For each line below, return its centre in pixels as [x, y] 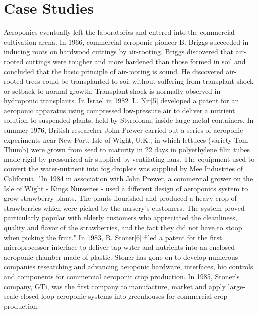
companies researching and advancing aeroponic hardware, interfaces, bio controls [129, 266]
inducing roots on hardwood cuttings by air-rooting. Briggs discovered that [119, 52]
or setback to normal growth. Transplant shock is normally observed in [112, 90]
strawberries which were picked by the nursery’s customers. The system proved [124, 208]
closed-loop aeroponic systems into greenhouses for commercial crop [124, 296]
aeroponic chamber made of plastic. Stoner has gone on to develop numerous [121, 256]
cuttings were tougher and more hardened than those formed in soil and [135, 61]
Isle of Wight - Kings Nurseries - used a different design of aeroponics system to [126, 188]
